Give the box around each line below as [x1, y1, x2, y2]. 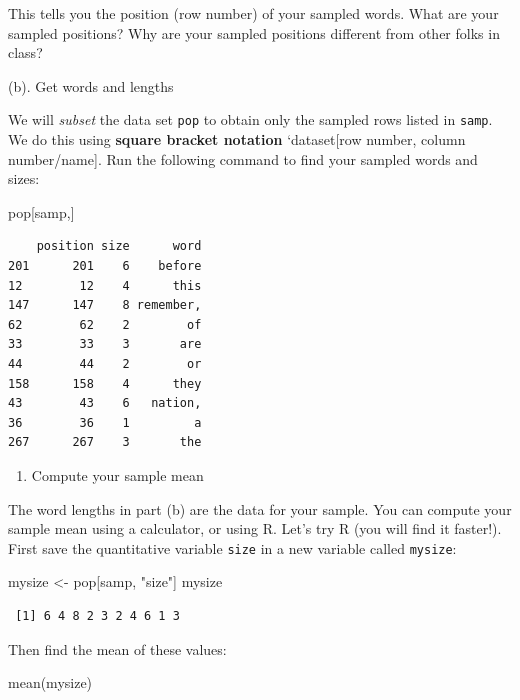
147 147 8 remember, [8, 298, 202, 313]
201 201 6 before [8, 259, 202, 273]
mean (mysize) [8, 672, 93, 693]
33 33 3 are [8, 337, 202, 352]
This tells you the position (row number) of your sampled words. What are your [8, 3, 499, 23]
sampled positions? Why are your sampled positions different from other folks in [8, 22, 500, 43]
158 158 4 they [8, 376, 202, 391]
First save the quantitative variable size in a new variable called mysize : [8, 537, 457, 558]
